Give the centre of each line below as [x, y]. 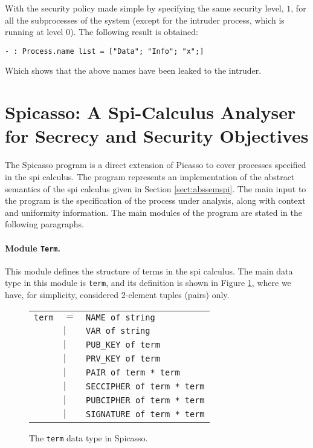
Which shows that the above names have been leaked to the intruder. [133, 70]
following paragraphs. [44, 224]
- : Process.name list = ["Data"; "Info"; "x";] [105, 51]
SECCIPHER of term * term [145, 387]
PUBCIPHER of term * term [145, 401]
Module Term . [33, 248]
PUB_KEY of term [123, 345]
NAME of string [121, 317]
